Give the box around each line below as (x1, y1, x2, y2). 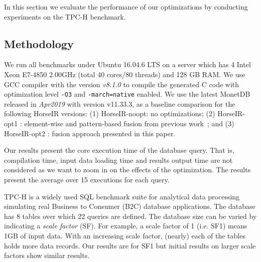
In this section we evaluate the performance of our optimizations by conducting (4, 2, 248, 12)
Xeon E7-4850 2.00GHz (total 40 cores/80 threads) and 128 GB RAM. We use (4, 69, 245, 79)
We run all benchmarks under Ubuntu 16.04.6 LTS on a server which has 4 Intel (4, 59, 251, 70)
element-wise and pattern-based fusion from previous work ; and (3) (24, 118, 234, 129)
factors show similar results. (4, 250, 90, 260)
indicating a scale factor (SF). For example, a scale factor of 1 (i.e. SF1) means (4, 220, 247, 231)
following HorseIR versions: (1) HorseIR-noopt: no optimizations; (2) (4, 108, 215, 119)
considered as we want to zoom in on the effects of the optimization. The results (4, 164, 251, 175)
